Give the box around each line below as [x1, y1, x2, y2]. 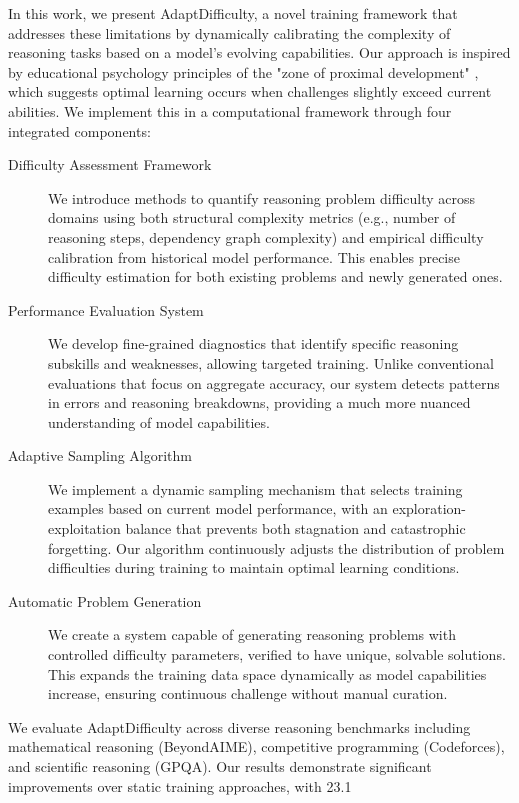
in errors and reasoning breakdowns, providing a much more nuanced [48, 392, 471, 413]
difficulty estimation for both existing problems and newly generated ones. [48, 266, 503, 287]
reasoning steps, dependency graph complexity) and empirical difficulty [48, 226, 484, 247]
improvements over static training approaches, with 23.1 [8, 775, 352, 796]
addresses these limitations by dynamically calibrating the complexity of [8, 22, 451, 43]
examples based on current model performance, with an [48, 498, 388, 519]
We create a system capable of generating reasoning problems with [48, 624, 456, 645]
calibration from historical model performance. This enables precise [48, 246, 460, 267]
